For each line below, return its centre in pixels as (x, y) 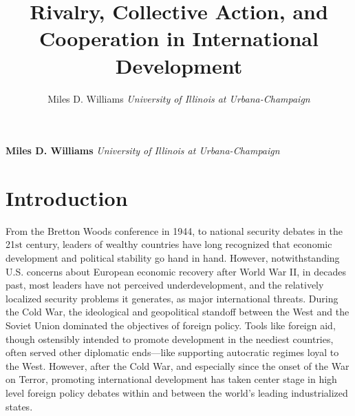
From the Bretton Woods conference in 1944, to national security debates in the (174, 230)
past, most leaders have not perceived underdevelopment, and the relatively (165, 285)
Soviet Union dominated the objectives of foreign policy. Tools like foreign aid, (171, 325)
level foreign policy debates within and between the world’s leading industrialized (177, 392)
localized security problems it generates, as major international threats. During (172, 298)
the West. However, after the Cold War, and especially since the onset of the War (177, 365)
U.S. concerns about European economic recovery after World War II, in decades (176, 271)
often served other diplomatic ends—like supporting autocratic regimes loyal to (172, 352)
